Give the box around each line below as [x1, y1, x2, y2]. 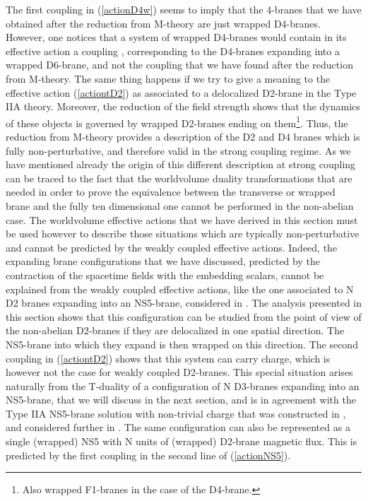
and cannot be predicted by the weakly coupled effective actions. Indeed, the [6, 240, 338, 254]
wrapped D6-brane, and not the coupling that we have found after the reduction [6, 57, 353, 72]
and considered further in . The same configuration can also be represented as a [6, 420, 350, 435]
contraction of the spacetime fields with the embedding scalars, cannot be [6, 267, 324, 282]
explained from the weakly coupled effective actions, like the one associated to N [6, 281, 354, 296]
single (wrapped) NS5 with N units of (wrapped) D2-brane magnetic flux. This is [6, 434, 357, 449]
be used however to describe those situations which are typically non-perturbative [6, 226, 360, 241]
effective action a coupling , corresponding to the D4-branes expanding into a [6, 43, 340, 58]
